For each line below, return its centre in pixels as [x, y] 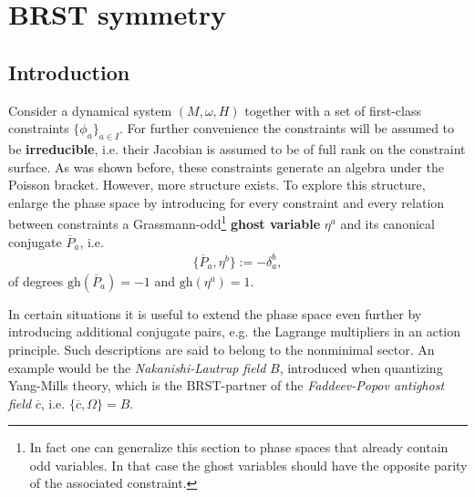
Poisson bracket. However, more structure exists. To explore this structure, [217, 185]
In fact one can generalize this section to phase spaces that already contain [239, 447]
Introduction [69, 72]
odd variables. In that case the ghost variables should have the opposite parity [248, 465]
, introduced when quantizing [361, 367]
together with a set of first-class [333, 110]
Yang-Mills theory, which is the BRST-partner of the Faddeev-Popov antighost [227, 385]
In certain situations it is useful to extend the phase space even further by [215, 313]
